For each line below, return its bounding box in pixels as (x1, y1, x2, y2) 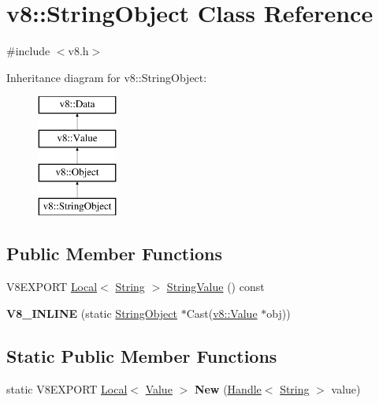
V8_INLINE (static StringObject (6, 304, 177, 321)
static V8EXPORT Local (6, 380, 128, 397)
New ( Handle (194, 380, 262, 397)
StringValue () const (166, 278, 265, 295)
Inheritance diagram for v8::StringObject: (6, 69, 207, 85)
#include (6, 43, 50, 59)
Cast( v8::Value (186, 304, 258, 321)
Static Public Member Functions (6, 343, 277, 368)
